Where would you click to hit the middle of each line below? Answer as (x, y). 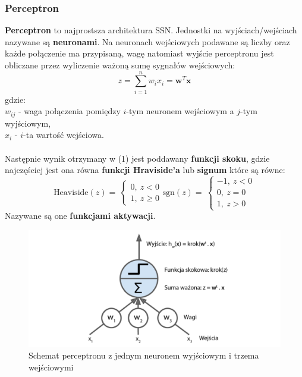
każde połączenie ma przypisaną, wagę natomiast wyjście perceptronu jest (139, 53)
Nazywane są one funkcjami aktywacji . (80, 216)
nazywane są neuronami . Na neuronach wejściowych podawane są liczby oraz (147, 41)
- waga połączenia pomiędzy (69, 111)
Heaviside (71, 193)
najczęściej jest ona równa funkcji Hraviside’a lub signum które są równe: (145, 170)
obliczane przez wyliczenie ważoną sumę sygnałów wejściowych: (120, 65)
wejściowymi (51, 367)
